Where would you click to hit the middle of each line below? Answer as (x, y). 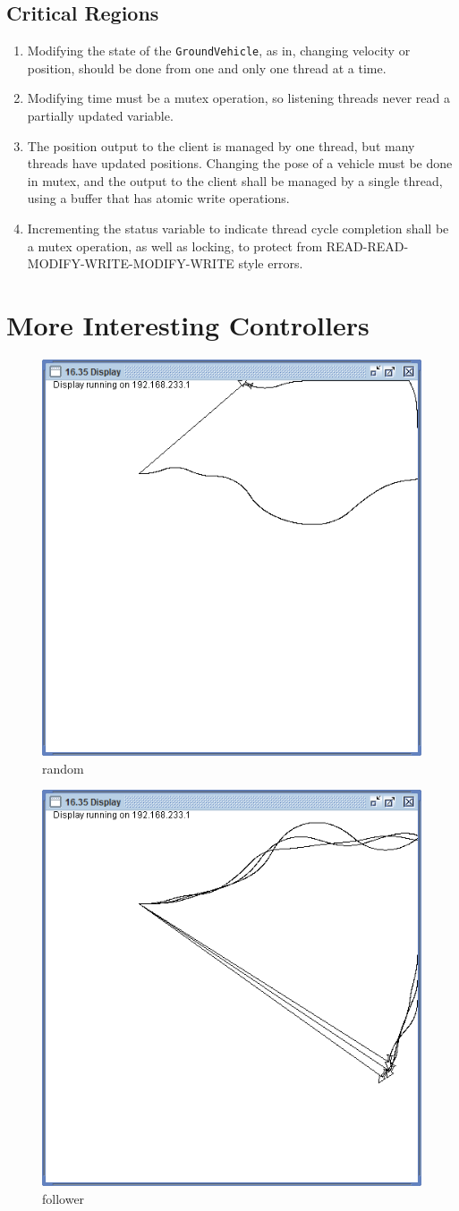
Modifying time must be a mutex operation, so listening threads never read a (238, 98)
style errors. (271, 263)
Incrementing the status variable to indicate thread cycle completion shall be (238, 229)
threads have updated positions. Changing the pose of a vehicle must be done (240, 163)
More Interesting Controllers (188, 324)
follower (64, 1198)
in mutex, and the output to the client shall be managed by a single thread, (235, 180)
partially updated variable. (100, 116)
